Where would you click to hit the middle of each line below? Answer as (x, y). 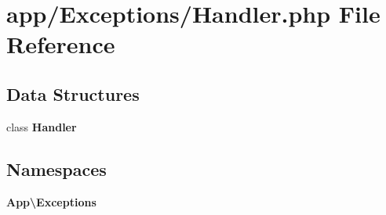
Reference (61, 44)
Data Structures (73, 93)
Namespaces (56, 168)
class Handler (42, 126)
